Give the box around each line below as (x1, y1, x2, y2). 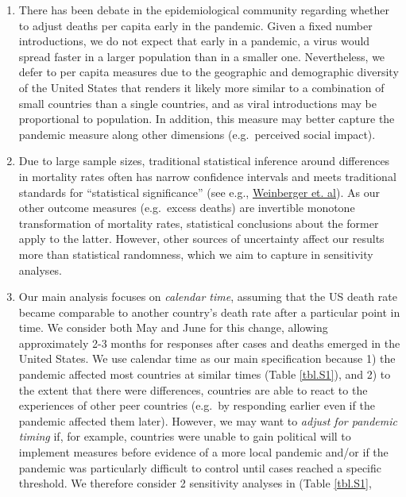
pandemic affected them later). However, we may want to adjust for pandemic (18, 412, 397, 429)
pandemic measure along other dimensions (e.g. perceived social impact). (18, 125, 376, 142)
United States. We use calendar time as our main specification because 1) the (18, 350, 396, 367)
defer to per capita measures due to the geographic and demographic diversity (18, 64, 399, 80)
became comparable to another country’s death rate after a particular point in (18, 303, 400, 320)
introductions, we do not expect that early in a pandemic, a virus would (18, 33, 370, 49)
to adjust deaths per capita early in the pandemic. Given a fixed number (18, 17, 373, 33)
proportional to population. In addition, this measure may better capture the (18, 110, 395, 127)
